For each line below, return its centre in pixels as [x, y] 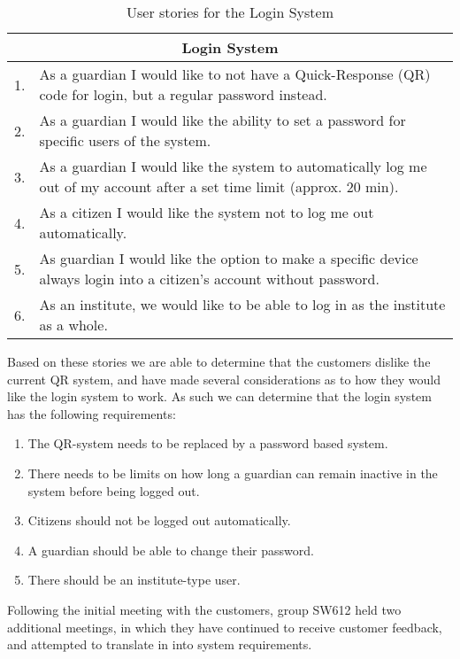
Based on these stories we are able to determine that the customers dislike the [219, 361]
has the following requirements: [92, 413]
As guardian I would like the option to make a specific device [229, 258]
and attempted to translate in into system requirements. [160, 644]
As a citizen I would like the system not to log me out [207, 212]
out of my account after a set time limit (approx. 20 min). [219, 186]
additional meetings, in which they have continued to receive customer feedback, [225, 627]
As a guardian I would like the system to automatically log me [233, 166]
